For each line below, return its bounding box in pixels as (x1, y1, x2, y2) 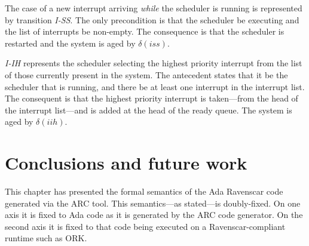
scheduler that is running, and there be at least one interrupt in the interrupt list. (5, 80, 305, 93)
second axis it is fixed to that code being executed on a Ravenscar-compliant (5, 220, 286, 232)
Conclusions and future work (5, 150, 247, 175)
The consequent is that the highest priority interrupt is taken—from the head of (5, 92, 298, 104)
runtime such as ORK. (5, 232, 87, 244)
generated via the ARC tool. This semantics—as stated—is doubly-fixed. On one (5, 196, 301, 209)
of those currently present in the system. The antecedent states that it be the (5, 68, 288, 81)
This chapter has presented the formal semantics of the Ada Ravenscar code (5, 185, 283, 198)
